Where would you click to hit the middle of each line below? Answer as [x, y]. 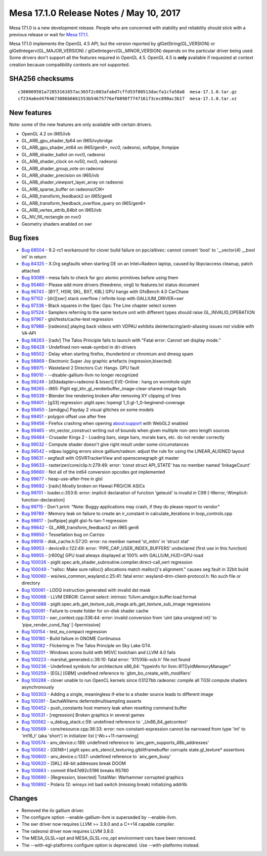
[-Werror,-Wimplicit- [228, 493]
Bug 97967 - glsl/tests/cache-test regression [67, 319]
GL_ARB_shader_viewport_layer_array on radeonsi [72, 182]
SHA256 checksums [42, 79]
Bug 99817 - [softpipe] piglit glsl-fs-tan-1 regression [75, 520]
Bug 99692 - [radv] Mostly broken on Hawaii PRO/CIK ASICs [83, 486]
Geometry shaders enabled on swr [57, 224]
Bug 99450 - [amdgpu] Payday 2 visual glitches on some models [88, 410]
